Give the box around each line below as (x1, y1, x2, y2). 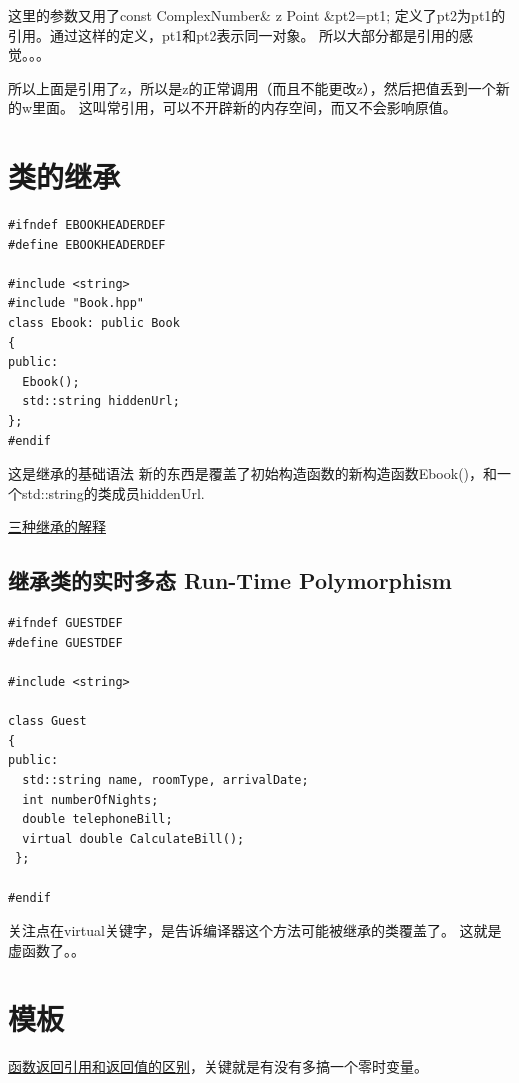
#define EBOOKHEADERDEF (8, 237, 166, 252)
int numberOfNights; (22, 792, 159, 807)
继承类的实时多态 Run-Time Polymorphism (8, 565, 452, 596)
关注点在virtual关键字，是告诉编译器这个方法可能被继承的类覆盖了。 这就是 (8, 920, 502, 941)
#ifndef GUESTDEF (8, 616, 123, 631)
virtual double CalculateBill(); (22, 831, 245, 846)
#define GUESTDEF (8, 635, 123, 650)
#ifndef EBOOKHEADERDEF (8, 218, 166, 233)
